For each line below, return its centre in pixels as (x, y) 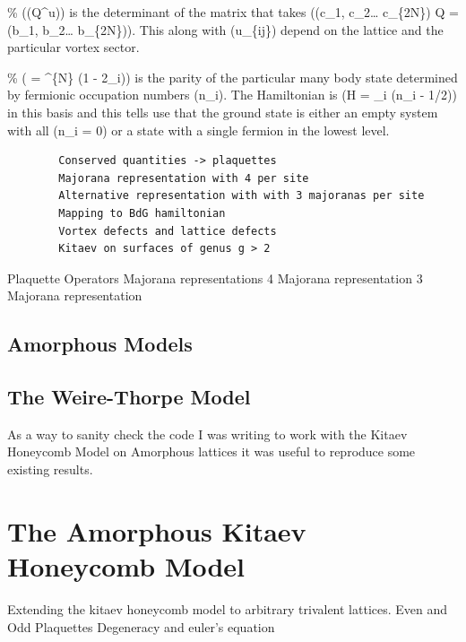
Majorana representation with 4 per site (184, 178)
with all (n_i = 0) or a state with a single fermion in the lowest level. (198, 130)
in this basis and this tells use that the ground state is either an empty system (223, 112)
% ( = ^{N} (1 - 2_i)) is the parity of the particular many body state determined (233, 77)
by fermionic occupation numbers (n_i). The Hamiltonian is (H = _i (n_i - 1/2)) (232, 95)
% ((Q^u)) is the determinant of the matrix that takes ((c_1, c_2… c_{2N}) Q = (233, 12)
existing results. (50, 469)
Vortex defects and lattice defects (168, 231)
